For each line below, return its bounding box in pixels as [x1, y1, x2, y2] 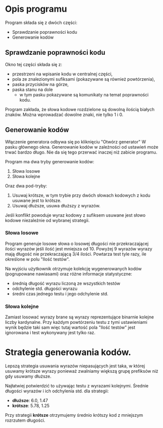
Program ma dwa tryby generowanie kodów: [5, 158, 94, 164]
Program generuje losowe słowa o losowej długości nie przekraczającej [5, 241, 149, 247]
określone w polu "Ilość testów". [5, 256, 70, 262]
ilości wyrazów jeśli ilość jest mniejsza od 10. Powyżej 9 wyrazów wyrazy [5, 246, 153, 251]
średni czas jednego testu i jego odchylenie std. [12, 291, 109, 296]
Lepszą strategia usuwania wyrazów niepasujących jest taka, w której [5, 363, 145, 369]
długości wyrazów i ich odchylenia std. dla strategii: [5, 388, 109, 394]
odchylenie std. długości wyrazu [12, 285, 78, 292]
